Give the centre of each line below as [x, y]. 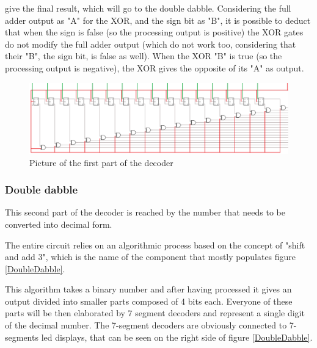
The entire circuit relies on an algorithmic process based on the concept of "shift [155, 245]
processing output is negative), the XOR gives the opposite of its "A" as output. [155, 67]
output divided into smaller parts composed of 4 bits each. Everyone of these [149, 301]
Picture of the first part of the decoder [101, 162]
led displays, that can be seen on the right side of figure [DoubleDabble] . [177, 337]
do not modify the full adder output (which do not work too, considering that [151, 44]
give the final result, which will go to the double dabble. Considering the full [148, 8]
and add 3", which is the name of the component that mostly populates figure [151, 257]
